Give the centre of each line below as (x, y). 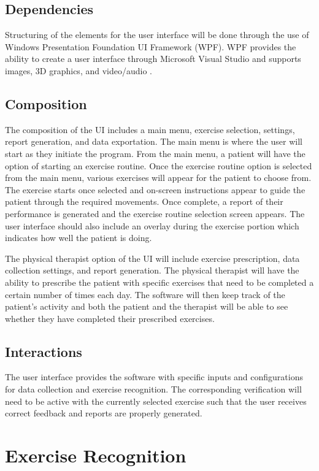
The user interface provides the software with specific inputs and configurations (154, 377)
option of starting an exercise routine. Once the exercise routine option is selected (159, 165)
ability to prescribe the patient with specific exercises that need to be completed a (159, 282)
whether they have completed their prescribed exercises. (110, 318)
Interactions (44, 351)
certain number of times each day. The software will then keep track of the (145, 294)
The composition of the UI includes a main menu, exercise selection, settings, (150, 129)
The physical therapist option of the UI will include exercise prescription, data (152, 258)
